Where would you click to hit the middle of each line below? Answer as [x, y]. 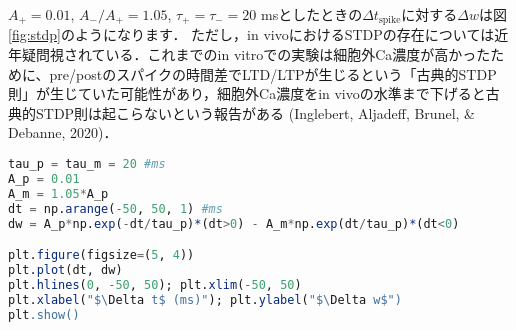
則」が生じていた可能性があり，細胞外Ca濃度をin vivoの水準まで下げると [247, 93]
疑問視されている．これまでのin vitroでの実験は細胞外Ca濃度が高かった [256, 54]
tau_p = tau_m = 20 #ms [87, 164]
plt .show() [44, 314]
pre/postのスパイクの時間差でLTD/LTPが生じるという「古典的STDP [273, 73]
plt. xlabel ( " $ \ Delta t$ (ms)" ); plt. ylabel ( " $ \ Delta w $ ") [205, 299]
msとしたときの [312, 14]
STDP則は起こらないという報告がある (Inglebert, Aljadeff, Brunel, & [255, 112]
